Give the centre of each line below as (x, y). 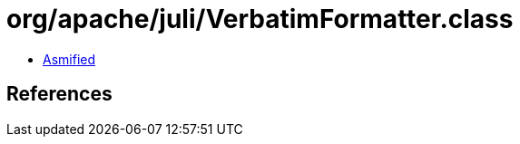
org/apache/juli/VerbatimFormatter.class (260, 19)
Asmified (69, 59)
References (59, 94)
